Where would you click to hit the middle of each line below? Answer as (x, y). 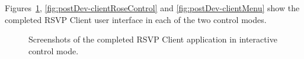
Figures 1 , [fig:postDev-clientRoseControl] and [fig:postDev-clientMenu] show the (152, 8)
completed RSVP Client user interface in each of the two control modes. (136, 19)
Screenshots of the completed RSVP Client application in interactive (153, 39)
